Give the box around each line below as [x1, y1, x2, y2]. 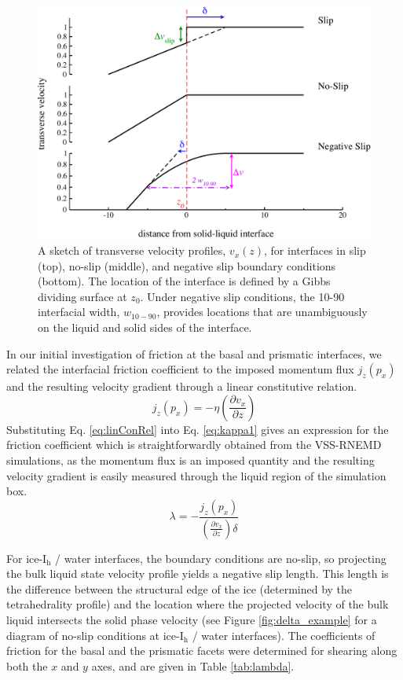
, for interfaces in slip [264, 242, 366, 259]
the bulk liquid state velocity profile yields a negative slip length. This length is [6, 565, 389, 582]
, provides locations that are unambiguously [156, 303, 368, 320]
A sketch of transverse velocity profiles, [38, 242, 226, 259]
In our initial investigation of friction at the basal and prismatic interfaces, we [6, 345, 382, 362]
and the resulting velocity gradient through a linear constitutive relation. [6, 378, 357, 395]
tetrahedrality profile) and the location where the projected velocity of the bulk [6, 596, 389, 612]
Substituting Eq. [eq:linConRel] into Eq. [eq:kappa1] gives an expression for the [6, 421, 389, 437]
